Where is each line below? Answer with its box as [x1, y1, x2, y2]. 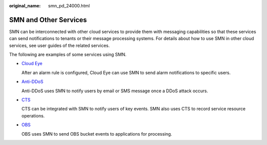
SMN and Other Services [9, 15, 87, 24]
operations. [21, 112, 45, 118]
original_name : [9, 3, 41, 8]
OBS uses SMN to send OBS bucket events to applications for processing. [21, 131, 173, 137]
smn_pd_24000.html [48, 3, 90, 8]
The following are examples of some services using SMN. [9, 52, 127, 58]
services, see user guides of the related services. [9, 42, 110, 48]
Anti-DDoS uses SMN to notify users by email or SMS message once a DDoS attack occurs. [21, 88, 208, 94]
